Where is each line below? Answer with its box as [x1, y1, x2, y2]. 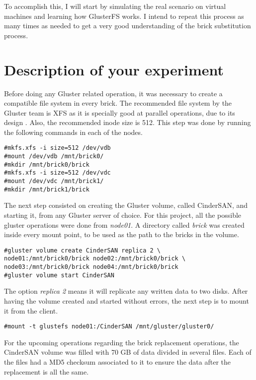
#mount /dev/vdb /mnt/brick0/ [4, 153, 104, 160]
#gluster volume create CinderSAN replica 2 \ [4, 247, 161, 254]
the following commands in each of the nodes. [4, 127, 143, 137]
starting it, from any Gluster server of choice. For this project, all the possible [4, 210, 242, 220]
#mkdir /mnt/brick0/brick [4, 161, 89, 168]
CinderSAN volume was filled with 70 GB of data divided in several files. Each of [4, 347, 252, 357]
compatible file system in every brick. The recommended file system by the [4, 98, 232, 108]
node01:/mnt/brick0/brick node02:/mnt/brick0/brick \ [4, 255, 186, 262]
